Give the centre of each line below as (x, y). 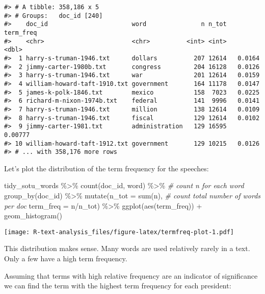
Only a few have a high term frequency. (66, 258)
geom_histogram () (33, 216)
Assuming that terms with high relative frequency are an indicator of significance (131, 275)
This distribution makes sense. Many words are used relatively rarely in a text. (127, 248)
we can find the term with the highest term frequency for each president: (118, 286)
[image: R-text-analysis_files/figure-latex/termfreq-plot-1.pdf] (119, 232)
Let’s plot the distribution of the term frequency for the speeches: (107, 168)
